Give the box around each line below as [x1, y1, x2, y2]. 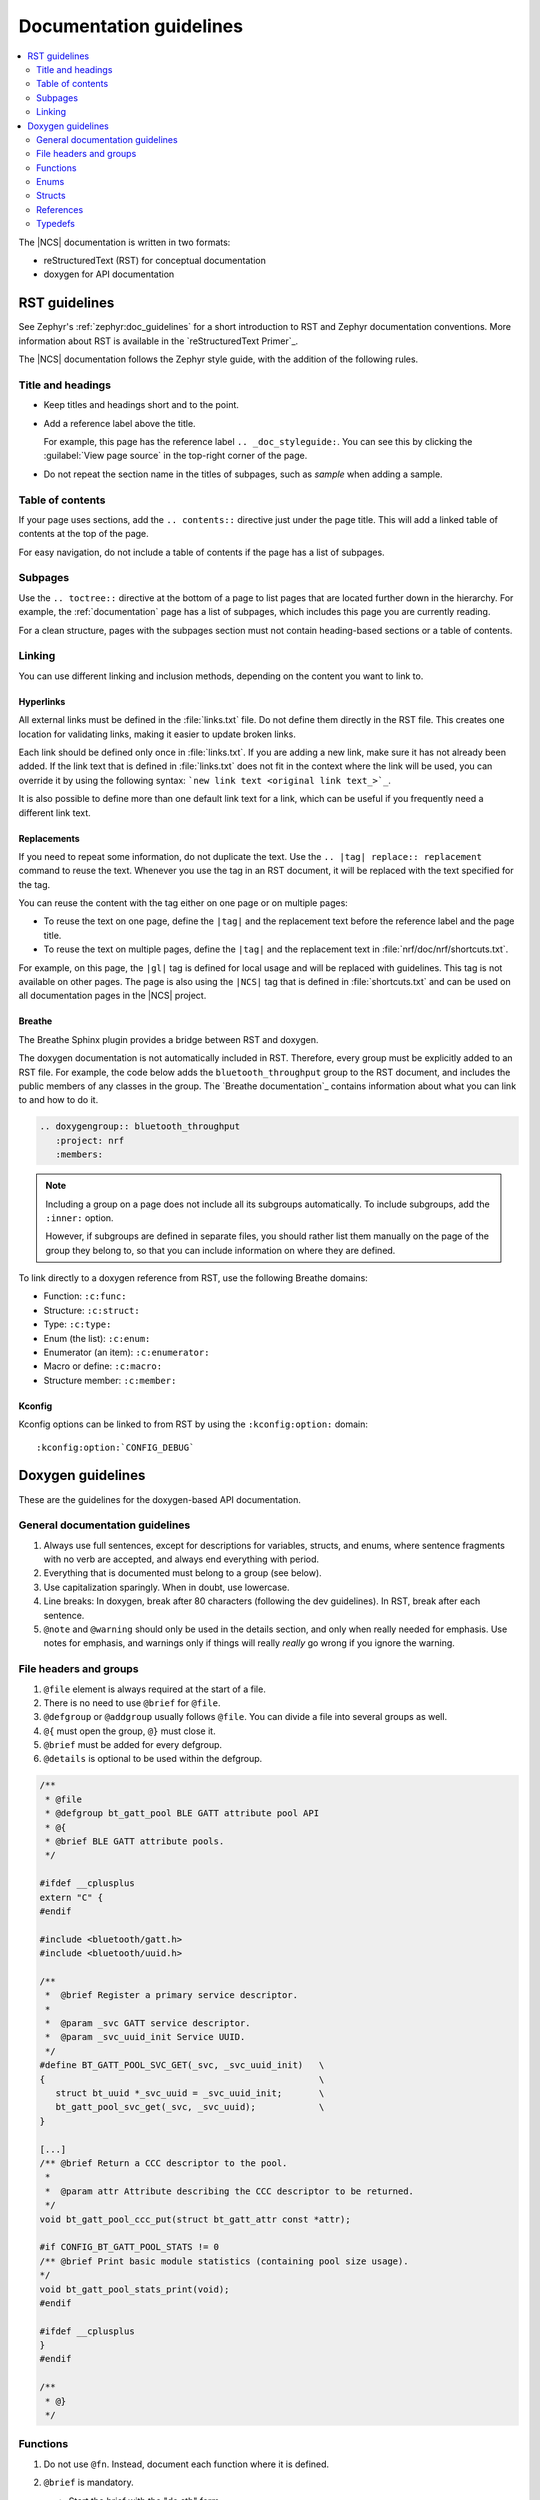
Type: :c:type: [43, 1318, 112, 1330]
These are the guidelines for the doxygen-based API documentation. [18, 1493, 302, 1505]
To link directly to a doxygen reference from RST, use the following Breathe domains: [18, 1272, 369, 1284]
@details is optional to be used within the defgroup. [43, 1753, 263, 1765]
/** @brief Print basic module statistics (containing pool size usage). [39, 2255, 409, 2267]
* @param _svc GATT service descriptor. [45, 2018, 251, 2029]
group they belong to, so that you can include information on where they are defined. [45, 1244, 396, 1256]
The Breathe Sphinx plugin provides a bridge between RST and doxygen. [18, 1033, 319, 1045]
